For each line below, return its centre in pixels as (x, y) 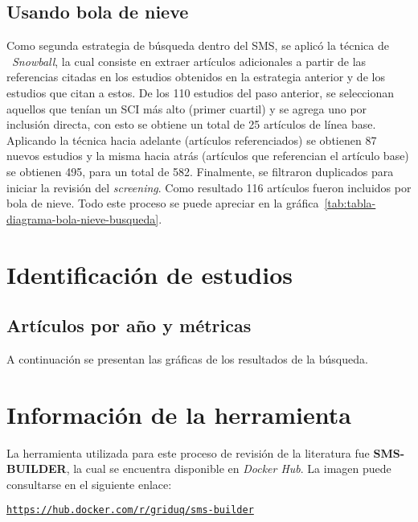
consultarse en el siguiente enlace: (89, 484)
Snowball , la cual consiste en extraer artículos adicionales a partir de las (189, 61)
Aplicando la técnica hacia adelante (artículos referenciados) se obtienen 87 (192, 140)
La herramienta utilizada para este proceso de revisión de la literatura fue (188, 452)
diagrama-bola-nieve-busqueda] (83, 218)
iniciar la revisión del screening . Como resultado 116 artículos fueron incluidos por (209, 187)
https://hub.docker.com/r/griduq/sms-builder (130, 510)
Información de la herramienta (179, 414)
